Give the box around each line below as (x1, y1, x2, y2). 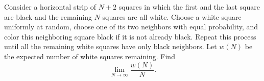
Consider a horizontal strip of (4, 2, 96, 12)
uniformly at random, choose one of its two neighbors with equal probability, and (4, 21, 258, 32)
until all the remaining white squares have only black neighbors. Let (4, 41, 217, 52)
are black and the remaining (4, 11, 92, 22)
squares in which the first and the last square (118, 2, 260, 12)
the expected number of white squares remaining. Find (4, 51, 175, 61)
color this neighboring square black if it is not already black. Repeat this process (4, 31, 256, 42)
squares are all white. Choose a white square (102, 11, 242, 22)
